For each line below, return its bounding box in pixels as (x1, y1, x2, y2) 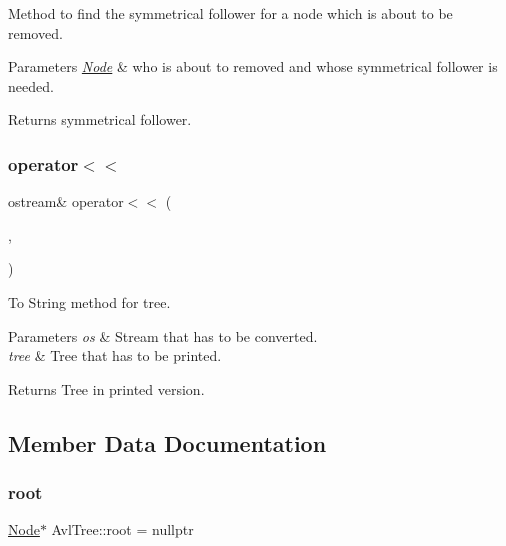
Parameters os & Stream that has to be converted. (8, 325, 318, 346)
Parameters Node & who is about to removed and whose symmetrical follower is (8, 56, 498, 77)
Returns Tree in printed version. (8, 378, 205, 399)
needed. (8, 75, 54, 96)
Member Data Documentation (8, 427, 327, 458)
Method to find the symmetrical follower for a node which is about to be (8, 3, 453, 23)
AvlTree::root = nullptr (51, 519, 194, 540)
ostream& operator (8, 191, 124, 212)
